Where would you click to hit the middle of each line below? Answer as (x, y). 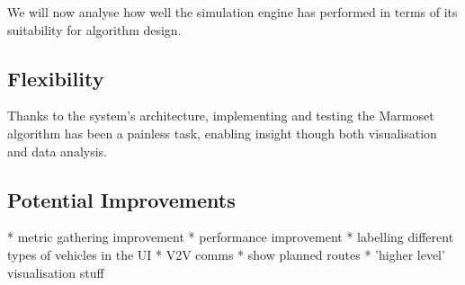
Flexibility (56, 78)
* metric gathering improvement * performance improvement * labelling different (231, 237)
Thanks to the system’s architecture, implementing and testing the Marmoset (221, 116)
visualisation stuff (56, 272)
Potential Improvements (121, 199)
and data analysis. (58, 151)
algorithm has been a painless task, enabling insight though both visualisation (222, 133)
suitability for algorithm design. (94, 29)
